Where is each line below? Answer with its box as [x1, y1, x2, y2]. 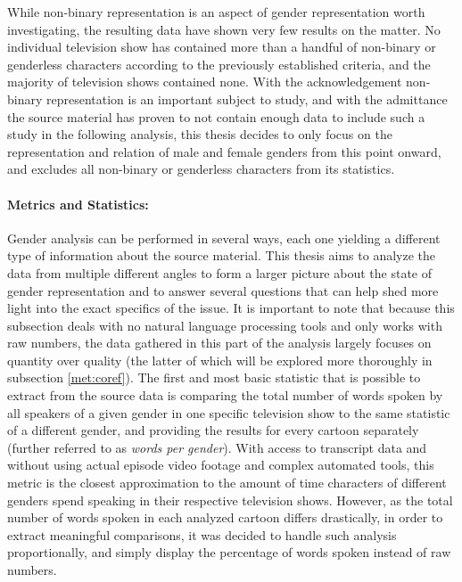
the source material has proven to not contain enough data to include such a [7, 107, 425, 126]
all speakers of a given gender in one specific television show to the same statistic [7, 403, 450, 422]
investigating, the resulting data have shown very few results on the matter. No [7, 20, 441, 38]
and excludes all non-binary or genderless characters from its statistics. [7, 160, 395, 178]
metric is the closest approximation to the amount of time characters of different [7, 473, 447, 492]
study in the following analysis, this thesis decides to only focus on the [7, 125, 392, 143]
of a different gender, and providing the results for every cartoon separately [7, 421, 419, 439]
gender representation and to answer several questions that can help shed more [7, 281, 439, 299]
